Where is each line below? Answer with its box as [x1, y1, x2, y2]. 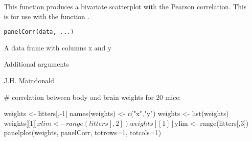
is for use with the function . [4, 11, 90, 21]
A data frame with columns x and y [4, 42, 112, 52]
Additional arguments [4, 59, 69, 69]
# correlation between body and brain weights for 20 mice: [4, 92, 181, 102]
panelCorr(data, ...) [4, 28, 74, 36]
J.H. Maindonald [4, 75, 54, 86]
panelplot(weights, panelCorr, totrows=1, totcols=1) [4, 127, 161, 138]
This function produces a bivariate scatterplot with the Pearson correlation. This [4, 1, 247, 11]
